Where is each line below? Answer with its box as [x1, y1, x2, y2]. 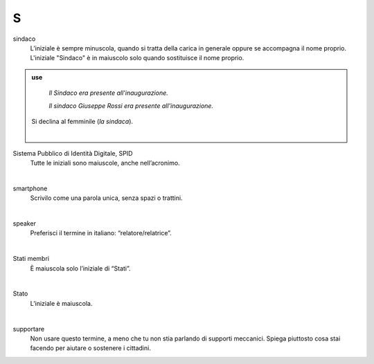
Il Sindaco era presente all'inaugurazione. [48, 89, 169, 97]
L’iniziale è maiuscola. [30, 299, 93, 307]
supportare [12, 325, 45, 333]
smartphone [12, 184, 48, 192]
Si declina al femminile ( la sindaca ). [31, 117, 134, 125]
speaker [12, 219, 36, 228]
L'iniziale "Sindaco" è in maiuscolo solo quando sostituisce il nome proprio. [30, 54, 244, 62]
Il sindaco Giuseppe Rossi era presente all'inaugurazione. [48, 101, 214, 110]
